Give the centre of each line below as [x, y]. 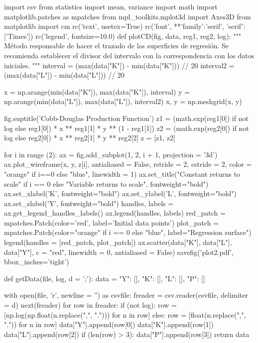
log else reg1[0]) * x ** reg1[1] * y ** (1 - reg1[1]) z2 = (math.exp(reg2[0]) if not [127, 128]
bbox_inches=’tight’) [37, 262]
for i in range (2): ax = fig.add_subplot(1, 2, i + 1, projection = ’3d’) [111, 154]
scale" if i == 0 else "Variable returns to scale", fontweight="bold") [106, 183]
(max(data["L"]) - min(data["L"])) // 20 [64, 75]
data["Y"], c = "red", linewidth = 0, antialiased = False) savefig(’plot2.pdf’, [119, 252]
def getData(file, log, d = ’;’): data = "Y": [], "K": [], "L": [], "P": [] [105, 278]
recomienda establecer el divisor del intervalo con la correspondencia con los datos [129, 55]
